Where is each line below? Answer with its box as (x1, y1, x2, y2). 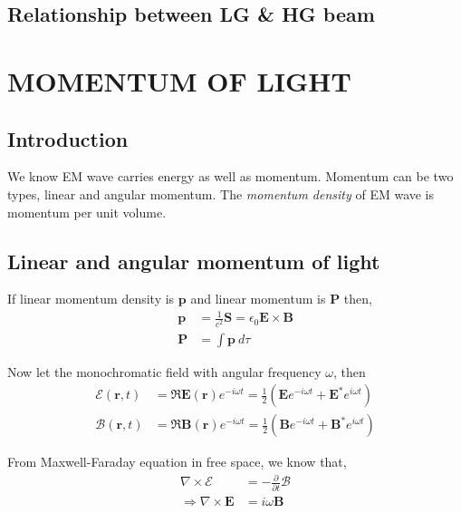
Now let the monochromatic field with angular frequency (7, 362, 322, 381)
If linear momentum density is (7, 289, 175, 308)
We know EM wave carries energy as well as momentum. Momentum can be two (7, 167, 454, 186)
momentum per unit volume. (7, 202, 167, 221)
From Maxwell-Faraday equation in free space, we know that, (7, 452, 347, 471)
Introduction (7, 124, 129, 152)
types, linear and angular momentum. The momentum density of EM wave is (7, 184, 435, 203)
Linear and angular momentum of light (7, 247, 380, 275)
